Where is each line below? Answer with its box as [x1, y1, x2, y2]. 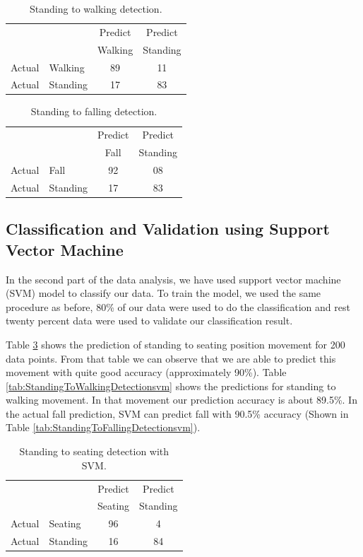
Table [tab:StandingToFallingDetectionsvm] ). [6, 420, 201, 435]
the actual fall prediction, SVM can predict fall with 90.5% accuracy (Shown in [6, 406, 349, 421]
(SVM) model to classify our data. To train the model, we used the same [6, 286, 321, 300]
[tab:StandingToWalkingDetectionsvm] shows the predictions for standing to [6, 378, 336, 393]
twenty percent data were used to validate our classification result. [6, 313, 293, 328]
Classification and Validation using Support [6, 218, 330, 240]
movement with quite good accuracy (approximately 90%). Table [6, 365, 287, 380]
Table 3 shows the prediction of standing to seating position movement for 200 [6, 336, 345, 351]
